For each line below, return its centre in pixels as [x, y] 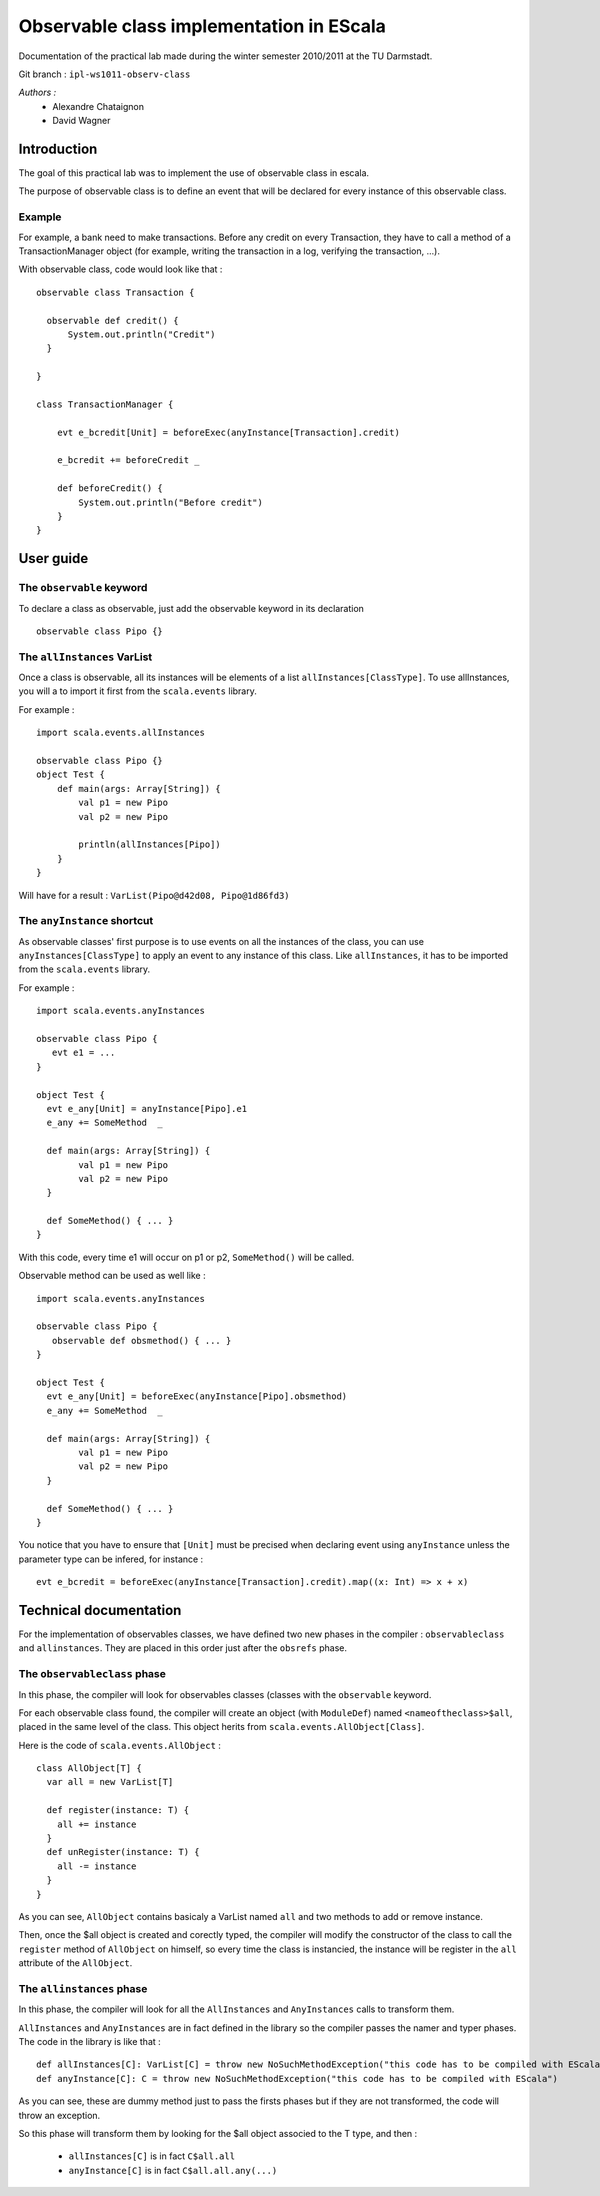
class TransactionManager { [105, 404]
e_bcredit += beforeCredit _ [128, 460]
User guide [53, 558]
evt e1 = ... [83, 1053]
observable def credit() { [112, 320]
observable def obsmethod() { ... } [141, 1340]
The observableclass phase [92, 1674]
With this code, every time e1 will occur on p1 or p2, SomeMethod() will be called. [186, 1257]
